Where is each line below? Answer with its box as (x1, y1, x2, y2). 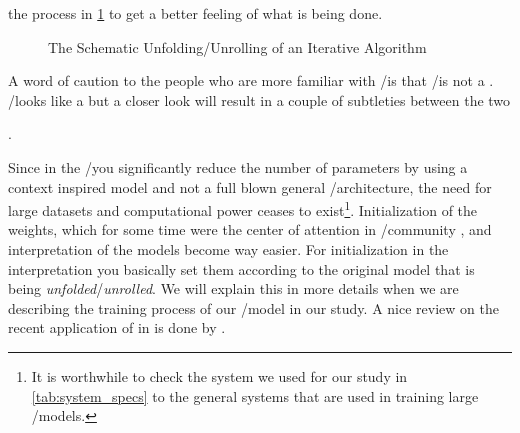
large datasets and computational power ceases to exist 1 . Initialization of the (8, 197, 478, 220)
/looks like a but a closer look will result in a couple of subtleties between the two (8, 89, 511, 110)
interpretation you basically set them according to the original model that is (8, 258, 475, 279)
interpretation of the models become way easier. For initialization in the (8, 239, 449, 259)
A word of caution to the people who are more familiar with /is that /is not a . (8, 70, 494, 91)
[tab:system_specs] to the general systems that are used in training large (31, 385, 479, 406)
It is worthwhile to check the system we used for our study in (31, 365, 408, 386)
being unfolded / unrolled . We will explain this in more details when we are (8, 278, 459, 299)
